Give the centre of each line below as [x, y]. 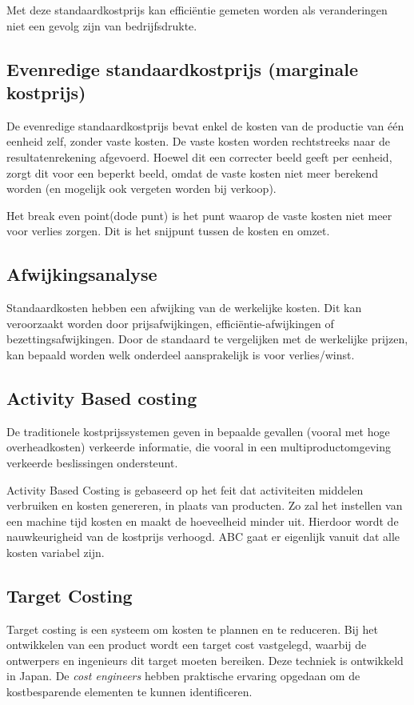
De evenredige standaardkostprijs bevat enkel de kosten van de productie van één [205, 125]
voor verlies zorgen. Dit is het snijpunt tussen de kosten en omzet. [168, 231]
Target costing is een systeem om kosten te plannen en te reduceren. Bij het [192, 629]
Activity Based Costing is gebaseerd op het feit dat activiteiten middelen [185, 489]
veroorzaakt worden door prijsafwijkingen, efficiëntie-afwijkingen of [170, 323]
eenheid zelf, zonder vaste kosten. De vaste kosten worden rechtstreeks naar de [198, 141]
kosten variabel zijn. [56, 552]
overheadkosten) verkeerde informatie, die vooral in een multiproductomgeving [199, 447]
